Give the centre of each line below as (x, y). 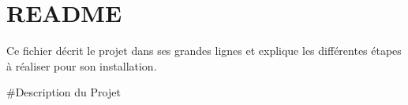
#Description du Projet (64, 92)
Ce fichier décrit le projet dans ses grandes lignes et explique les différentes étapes (204, 51)
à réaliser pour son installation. (82, 65)
